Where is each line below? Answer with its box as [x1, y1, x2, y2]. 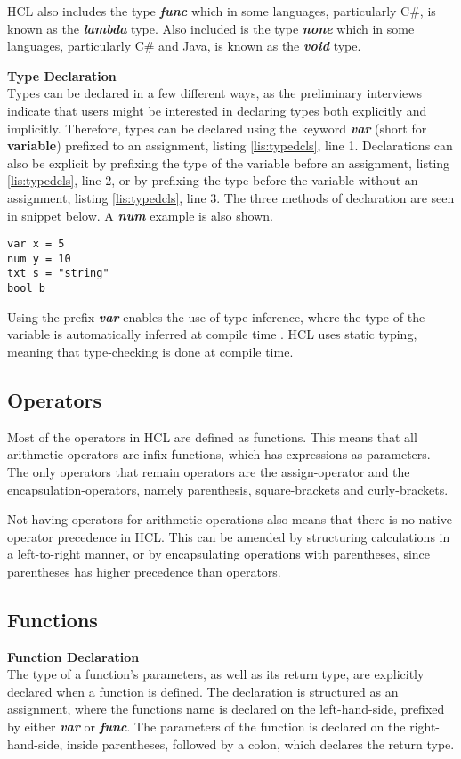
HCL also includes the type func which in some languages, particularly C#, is [7, 2, 436, 20]
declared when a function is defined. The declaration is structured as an [7, 682, 399, 700]
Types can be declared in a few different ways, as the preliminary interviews [7, 84, 422, 102]
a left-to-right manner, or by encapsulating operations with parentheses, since [7, 545, 431, 563]
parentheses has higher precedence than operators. [7, 561, 281, 580]
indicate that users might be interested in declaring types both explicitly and [7, 101, 427, 119]
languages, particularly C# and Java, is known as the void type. [7, 36, 361, 55]
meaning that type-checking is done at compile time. [7, 342, 294, 360]
